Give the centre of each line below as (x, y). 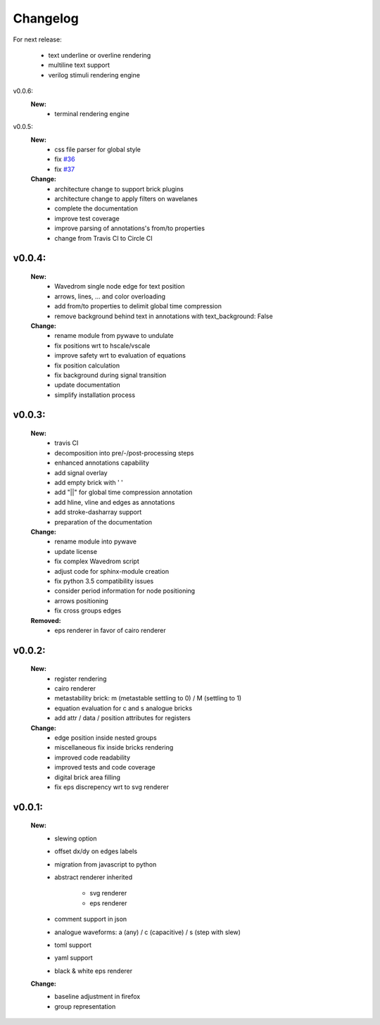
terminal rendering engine (92, 113)
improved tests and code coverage (105, 767)
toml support (73, 945)
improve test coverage (87, 218)
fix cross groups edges (88, 611)
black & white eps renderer (94, 971)
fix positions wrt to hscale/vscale (102, 346)
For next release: (38, 39)
